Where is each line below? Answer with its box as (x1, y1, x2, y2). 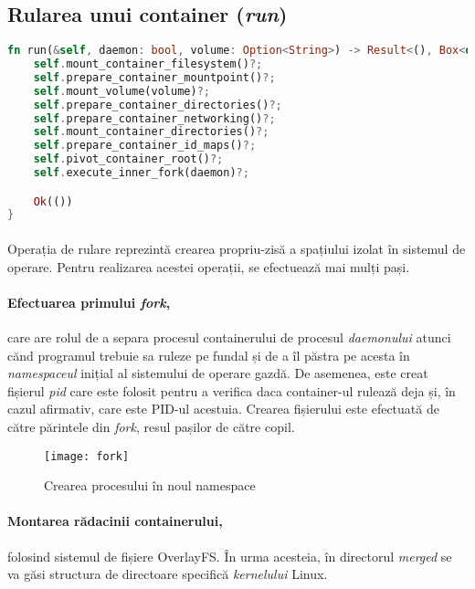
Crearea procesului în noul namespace (44, 476, 256, 495)
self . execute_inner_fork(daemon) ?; (33, 166, 249, 180)
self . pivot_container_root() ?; (33, 153, 224, 166)
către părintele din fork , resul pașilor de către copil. (7, 416, 295, 436)
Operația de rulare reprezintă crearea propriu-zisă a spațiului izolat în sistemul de (7, 238, 466, 258)
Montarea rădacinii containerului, (7, 511, 223, 531)
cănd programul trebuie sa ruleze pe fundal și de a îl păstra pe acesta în (7, 345, 410, 364)
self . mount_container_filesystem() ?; (33, 58, 263, 71)
